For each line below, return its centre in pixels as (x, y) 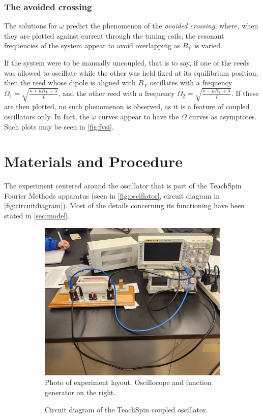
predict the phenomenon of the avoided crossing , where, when (162, 26)
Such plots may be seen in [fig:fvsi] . (59, 126)
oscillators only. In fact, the (47, 116)
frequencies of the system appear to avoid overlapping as (92, 45)
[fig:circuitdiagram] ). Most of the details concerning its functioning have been (124, 205)
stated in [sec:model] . (37, 216)
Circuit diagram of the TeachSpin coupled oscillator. (126, 409)
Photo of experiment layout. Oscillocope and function (128, 382)
